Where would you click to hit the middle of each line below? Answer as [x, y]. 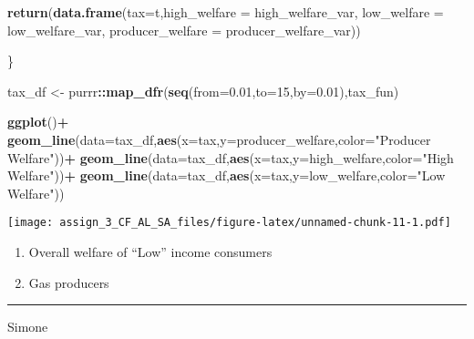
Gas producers [69, 282]
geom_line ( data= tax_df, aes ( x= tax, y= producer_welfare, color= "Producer [219, 139]
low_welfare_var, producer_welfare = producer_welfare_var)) [184, 30]
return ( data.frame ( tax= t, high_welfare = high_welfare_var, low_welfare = [226, 12]
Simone [28, 327]
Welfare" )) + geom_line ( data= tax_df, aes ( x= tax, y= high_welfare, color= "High [231, 157]
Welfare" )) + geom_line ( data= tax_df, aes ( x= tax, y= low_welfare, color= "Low [227, 175]
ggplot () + [38, 122]
